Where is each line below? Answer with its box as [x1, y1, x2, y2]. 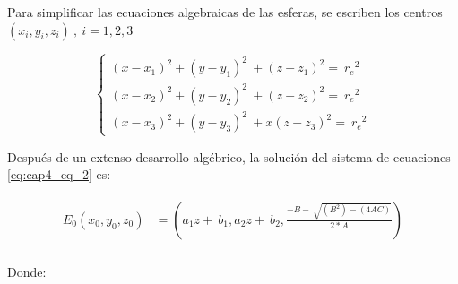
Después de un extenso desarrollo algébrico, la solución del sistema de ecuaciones [7, 147, 451, 166]
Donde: [7, 262, 47, 280]
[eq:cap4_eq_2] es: [7, 165, 111, 184]
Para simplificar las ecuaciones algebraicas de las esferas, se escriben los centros [7, 3, 443, 21]
